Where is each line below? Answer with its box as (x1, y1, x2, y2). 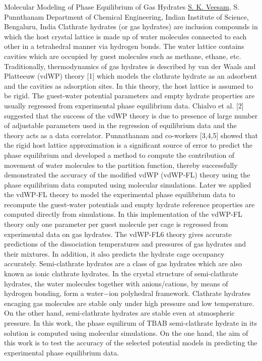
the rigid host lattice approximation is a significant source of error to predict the (4, 140, 252, 150)
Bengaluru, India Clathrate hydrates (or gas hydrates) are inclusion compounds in (4, 21, 258, 32)
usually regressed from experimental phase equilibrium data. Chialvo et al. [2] (4, 100, 244, 110)
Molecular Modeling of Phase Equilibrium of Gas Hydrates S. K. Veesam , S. (4, 2, 239, 12)
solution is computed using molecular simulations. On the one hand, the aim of (4, 327, 248, 338)
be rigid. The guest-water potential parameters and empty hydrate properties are (4, 90, 255, 101)
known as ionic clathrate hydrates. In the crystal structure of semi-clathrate (4, 268, 238, 279)
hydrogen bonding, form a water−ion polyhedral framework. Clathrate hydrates (4, 288, 250, 298)
